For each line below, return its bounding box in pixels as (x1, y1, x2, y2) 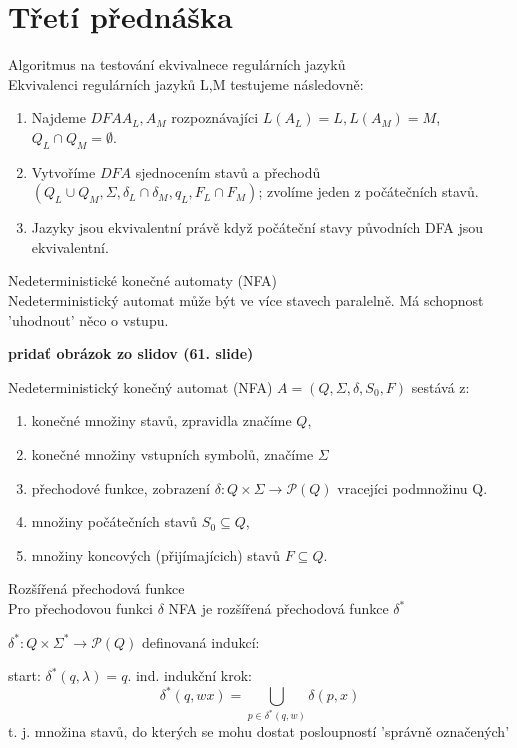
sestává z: (411, 376, 470, 397)
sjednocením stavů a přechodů (135, 161, 321, 182)
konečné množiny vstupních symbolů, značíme (31, 444, 314, 465)
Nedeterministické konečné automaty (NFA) (8, 270, 278, 291)
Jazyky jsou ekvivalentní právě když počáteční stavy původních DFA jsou (31, 217, 484, 238)
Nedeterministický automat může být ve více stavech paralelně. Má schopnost (8, 290, 484, 311)
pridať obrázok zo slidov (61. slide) (8, 343, 254, 364)
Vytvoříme (31, 161, 96, 182)
